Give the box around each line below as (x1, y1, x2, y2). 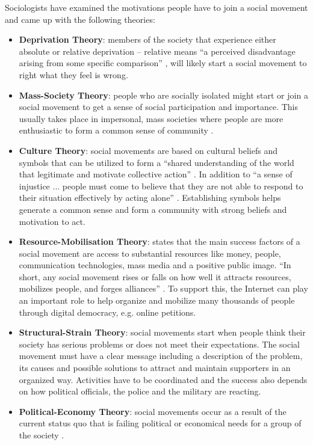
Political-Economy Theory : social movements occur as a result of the (19, 405, 287, 417)
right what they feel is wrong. (19, 68, 128, 81)
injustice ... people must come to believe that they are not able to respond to (19, 179, 303, 192)
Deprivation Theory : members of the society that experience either (19, 33, 276, 46)
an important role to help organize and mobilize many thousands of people (19, 294, 295, 307)
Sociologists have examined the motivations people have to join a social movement (5, 1, 308, 13)
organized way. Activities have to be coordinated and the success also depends (19, 373, 308, 385)
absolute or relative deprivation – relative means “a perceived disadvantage (19, 44, 296, 57)
